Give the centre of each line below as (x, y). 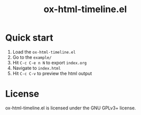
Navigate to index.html (37, 68)
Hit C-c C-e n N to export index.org (50, 62)
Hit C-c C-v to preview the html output (52, 73)
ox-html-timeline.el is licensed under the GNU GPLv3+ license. (70, 108)
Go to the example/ (32, 57)
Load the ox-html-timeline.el (44, 52)
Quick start (29, 38)
